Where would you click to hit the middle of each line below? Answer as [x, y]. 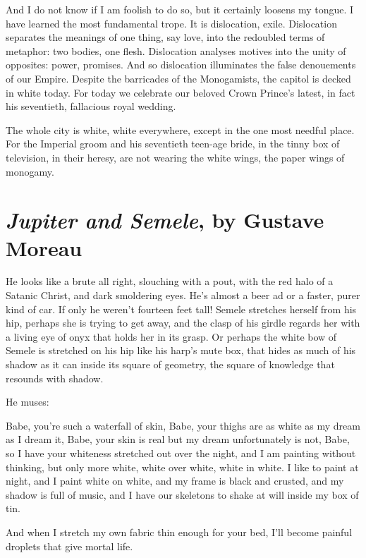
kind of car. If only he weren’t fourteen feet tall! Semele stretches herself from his [181, 309]
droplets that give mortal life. [69, 546]
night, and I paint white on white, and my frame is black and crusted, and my [175, 481]
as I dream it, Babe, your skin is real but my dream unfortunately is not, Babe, [178, 439]
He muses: [28, 402]
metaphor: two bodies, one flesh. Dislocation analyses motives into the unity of [176, 50]
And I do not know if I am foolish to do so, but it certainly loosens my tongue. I [180, 9]
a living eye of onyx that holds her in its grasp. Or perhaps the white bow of [171, 336]
